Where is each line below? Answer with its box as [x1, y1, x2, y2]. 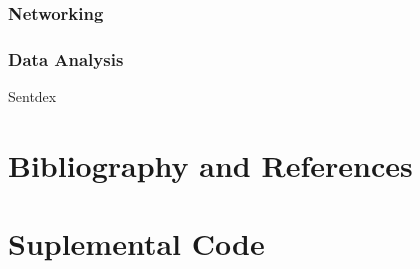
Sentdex [8, 86, 57, 107]
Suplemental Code [8, 223, 265, 264]
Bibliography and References [8, 144, 413, 185]
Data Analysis [8, 46, 124, 71]
